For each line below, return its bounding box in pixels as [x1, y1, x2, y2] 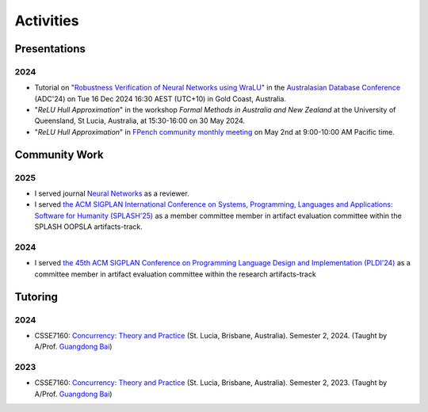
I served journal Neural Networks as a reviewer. [34, 189, 189, 198]
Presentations [14, 42, 86, 55]
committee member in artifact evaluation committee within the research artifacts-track [34, 269, 316, 279]
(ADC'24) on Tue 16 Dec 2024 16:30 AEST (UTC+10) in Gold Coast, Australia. [34, 93, 287, 103]
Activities [14, 12, 79, 29]
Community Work [14, 147, 105, 162]
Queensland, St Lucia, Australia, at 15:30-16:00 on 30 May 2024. [34, 116, 246, 126]
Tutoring [14, 290, 59, 303]
